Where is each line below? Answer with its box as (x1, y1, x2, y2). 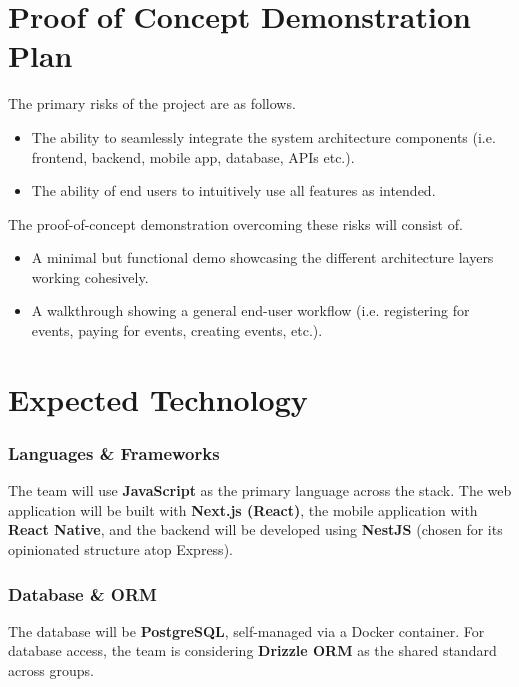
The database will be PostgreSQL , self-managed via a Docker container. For (8, 620, 485, 641)
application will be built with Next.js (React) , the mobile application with (8, 499, 478, 520)
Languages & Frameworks (8, 440, 220, 465)
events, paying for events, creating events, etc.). (31, 320, 323, 341)
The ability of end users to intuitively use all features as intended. (31, 180, 436, 201)
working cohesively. (31, 266, 149, 287)
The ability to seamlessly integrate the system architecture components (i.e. (31, 126, 496, 147)
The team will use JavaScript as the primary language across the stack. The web (8, 480, 512, 501)
